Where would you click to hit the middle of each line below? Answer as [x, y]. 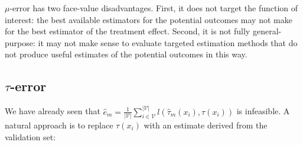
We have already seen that [53, 111]
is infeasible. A [263, 111]
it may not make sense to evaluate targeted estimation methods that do [168, 42]
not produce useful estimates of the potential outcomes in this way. [126, 54]
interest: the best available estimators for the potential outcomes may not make [149, 19]
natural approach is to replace [59, 125]
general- [267, 31]
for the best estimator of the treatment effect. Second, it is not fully [128, 31]
